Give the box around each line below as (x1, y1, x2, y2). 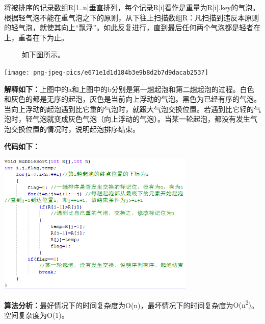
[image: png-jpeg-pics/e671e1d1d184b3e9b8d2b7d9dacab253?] (4, 68, 208, 76)
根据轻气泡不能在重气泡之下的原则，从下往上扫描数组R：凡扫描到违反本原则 (4, 12, 259, 22)
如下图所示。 (21, 49, 65, 60)
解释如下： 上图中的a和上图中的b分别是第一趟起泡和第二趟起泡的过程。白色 (4, 83, 254, 94)
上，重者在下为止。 (4, 32, 68, 42)
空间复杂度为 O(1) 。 (4, 310, 69, 320)
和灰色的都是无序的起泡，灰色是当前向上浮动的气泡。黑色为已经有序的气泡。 (4, 94, 261, 104)
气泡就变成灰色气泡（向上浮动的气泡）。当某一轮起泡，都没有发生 (32, 113, 250, 124)
